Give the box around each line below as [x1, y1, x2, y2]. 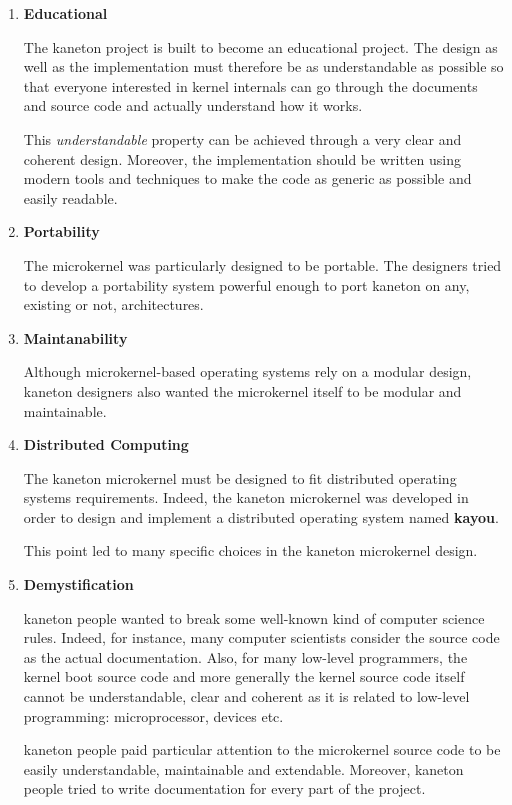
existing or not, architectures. [23, 294, 204, 315]
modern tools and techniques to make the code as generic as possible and [23, 168, 472, 189]
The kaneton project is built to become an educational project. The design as [23, 36, 498, 57]
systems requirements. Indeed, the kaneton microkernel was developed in [23, 487, 469, 508]
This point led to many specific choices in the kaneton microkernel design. [23, 540, 478, 561]
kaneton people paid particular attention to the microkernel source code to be [23, 739, 501, 760]
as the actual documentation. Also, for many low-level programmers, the [23, 646, 468, 667]
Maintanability [23, 327, 128, 348]
